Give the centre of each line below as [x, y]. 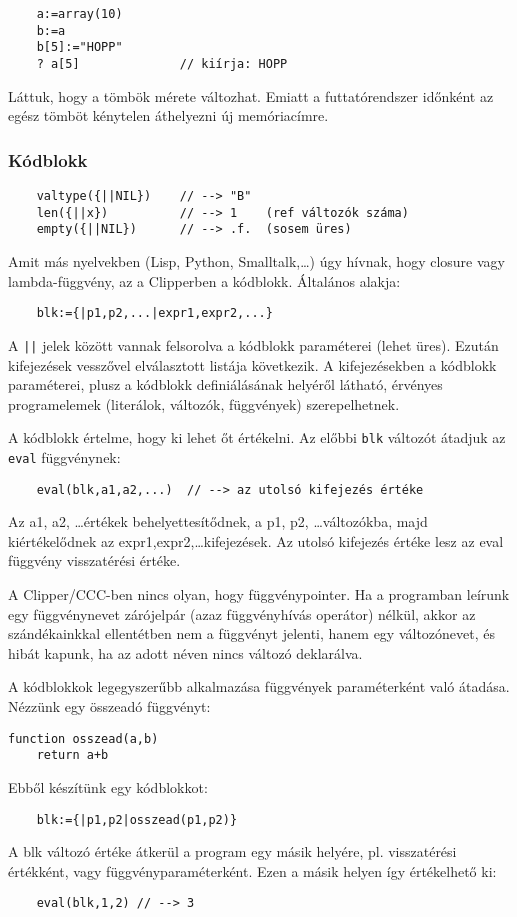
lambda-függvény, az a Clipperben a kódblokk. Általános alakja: [204, 280]
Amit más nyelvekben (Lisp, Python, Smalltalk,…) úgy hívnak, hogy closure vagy [256, 261]
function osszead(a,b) [83, 738]
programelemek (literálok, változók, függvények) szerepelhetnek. [204, 403]
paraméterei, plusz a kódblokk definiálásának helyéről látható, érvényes [225, 384]
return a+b [72, 755]
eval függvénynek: [64, 456]
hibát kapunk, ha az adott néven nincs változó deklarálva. [185, 652]
